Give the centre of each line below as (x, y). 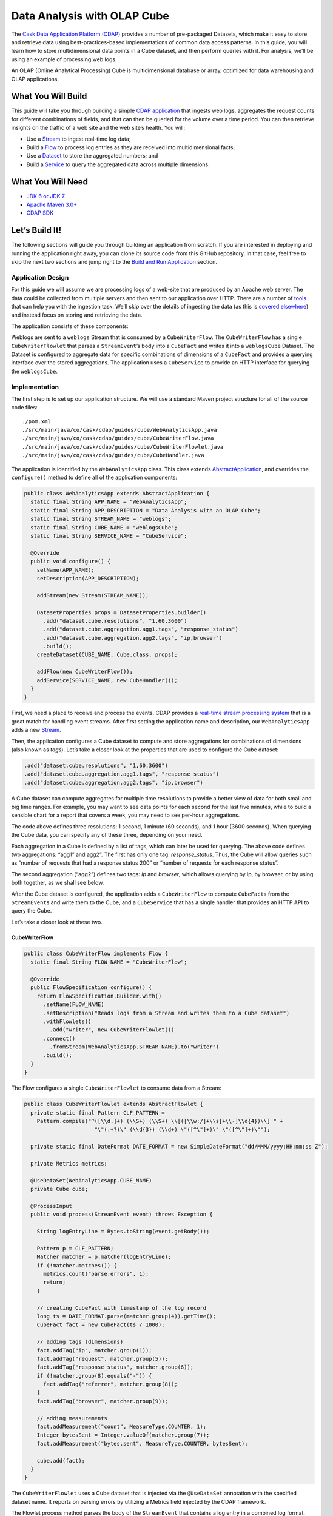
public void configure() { (71, 562)
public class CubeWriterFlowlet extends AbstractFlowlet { (113, 1104)
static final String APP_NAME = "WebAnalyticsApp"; (109, 502)
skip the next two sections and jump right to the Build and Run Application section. (114, 262)
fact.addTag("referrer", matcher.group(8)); (111, 1384)
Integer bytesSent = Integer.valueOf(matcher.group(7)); (123, 1435)
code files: (24, 408)
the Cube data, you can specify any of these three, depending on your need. (107, 835)
